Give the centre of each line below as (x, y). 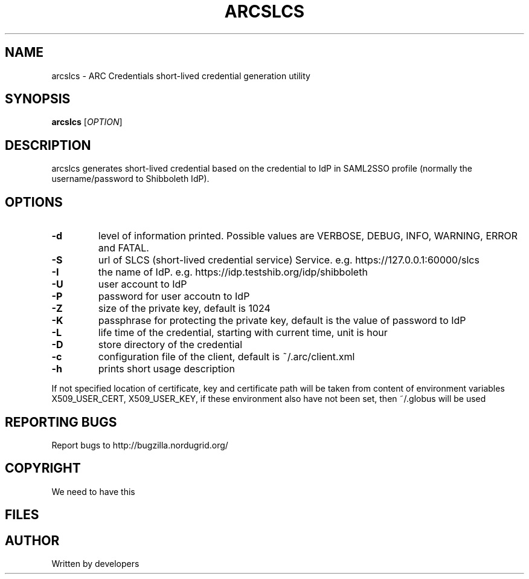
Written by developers (95, 564)
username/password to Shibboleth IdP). (130, 179)
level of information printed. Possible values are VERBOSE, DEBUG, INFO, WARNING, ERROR (308, 236)
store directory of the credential (170, 345)
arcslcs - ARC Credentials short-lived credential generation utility (181, 76)
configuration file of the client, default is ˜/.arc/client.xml (226, 357)
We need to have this (93, 491)
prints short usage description (166, 369)
